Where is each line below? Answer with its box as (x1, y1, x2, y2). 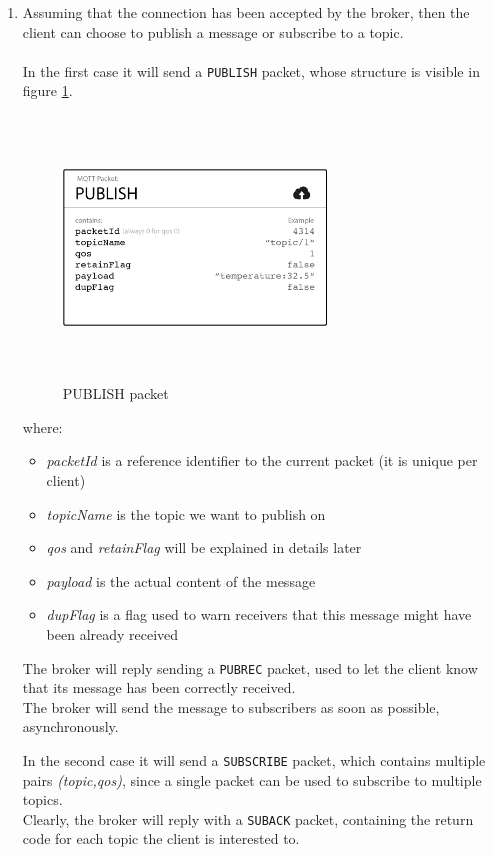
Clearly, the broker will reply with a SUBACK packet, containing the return (22, 808, 474, 829)
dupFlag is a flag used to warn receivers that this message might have (46, 604, 472, 625)
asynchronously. (22, 716, 119, 737)
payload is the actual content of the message (46, 570, 316, 591)
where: (22, 416, 63, 437)
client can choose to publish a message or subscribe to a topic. (22, 21, 404, 42)
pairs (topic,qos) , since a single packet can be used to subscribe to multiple (22, 769, 482, 790)
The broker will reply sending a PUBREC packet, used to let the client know (22, 657, 478, 678)
